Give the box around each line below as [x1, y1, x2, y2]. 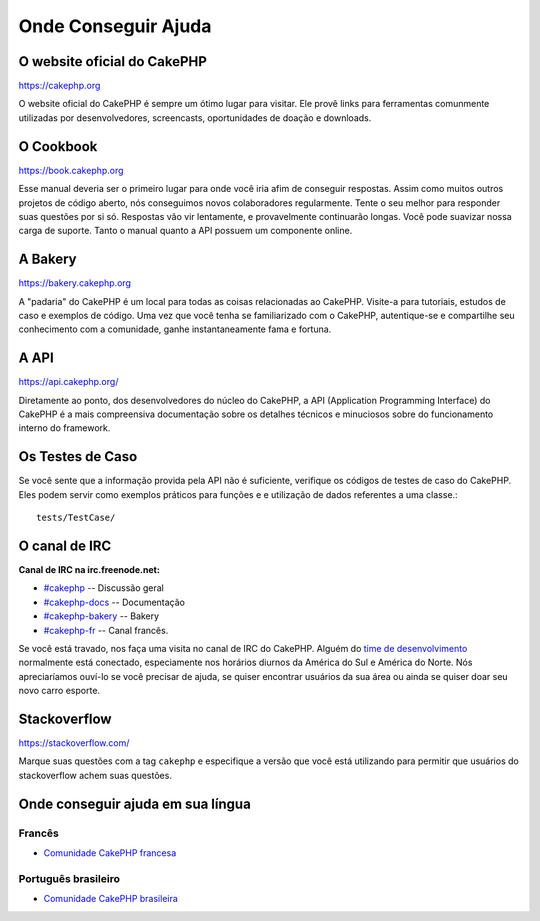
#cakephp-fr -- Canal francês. [43, 624, 169, 636]
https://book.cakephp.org [18, 164, 124, 176]
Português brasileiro [18, 871, 120, 885]
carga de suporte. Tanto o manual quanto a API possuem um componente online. [18, 225, 353, 237]
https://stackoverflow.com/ [18, 737, 130, 749]
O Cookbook [18, 138, 98, 155]
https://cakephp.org [18, 80, 101, 92]
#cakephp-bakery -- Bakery [43, 610, 160, 622]
